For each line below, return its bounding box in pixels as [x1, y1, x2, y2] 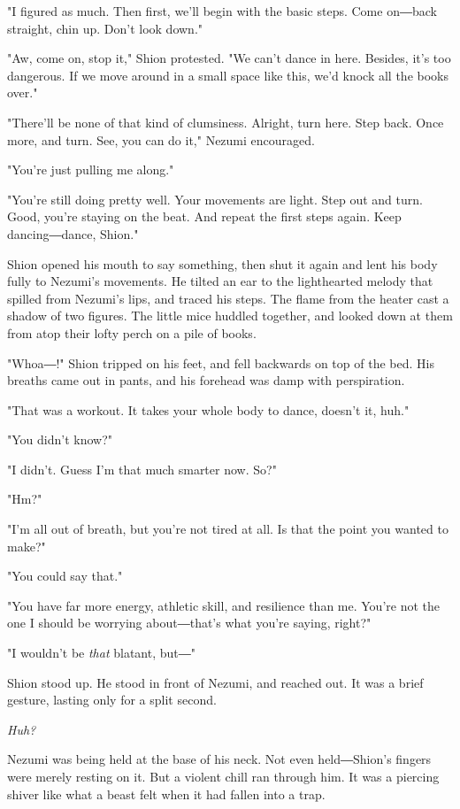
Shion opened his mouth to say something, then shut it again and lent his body [7, 254, 438, 273]
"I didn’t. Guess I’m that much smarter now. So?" [7, 459, 277, 478]
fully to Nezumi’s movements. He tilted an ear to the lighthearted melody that [7, 272, 433, 290]
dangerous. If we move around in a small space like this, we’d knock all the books [7, 65, 448, 84]
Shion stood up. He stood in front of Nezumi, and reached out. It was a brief [7, 673, 424, 691]
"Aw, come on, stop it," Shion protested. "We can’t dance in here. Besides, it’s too [7, 49, 451, 67]
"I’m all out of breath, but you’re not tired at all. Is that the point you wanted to [7, 520, 448, 538]
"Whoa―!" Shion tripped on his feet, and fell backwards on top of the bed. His [7, 353, 434, 372]
